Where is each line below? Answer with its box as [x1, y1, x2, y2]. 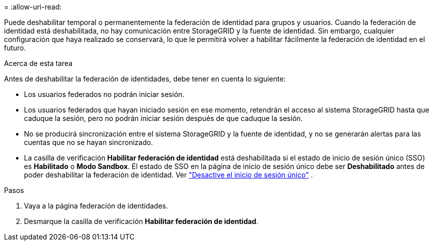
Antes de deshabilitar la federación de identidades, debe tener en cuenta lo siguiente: [4, 74, 286, 83]
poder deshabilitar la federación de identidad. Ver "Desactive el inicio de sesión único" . [24, 170, 313, 179]
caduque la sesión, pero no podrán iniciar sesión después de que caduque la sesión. [24, 114, 303, 122]
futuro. [4, 43, 26, 52]
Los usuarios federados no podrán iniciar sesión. [24, 90, 185, 98]
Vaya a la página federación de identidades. [24, 201, 168, 210]
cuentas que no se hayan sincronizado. [24, 138, 153, 146]
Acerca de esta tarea [4, 59, 73, 67]
